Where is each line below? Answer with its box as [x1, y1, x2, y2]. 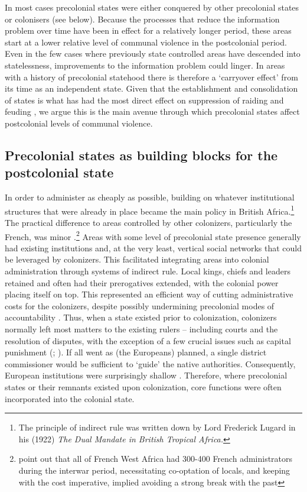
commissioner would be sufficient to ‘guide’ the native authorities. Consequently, [5, 357, 296, 370]
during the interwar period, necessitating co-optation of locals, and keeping [18, 464, 290, 476]
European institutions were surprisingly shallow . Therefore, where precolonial [5, 369, 288, 381]
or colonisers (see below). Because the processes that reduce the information [5, 12, 280, 25]
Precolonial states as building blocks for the [5, 145, 278, 164]
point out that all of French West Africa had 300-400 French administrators [18, 452, 293, 465]
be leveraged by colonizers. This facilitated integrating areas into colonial [5, 253, 269, 266]
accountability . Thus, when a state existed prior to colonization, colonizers [5, 311, 277, 323]
